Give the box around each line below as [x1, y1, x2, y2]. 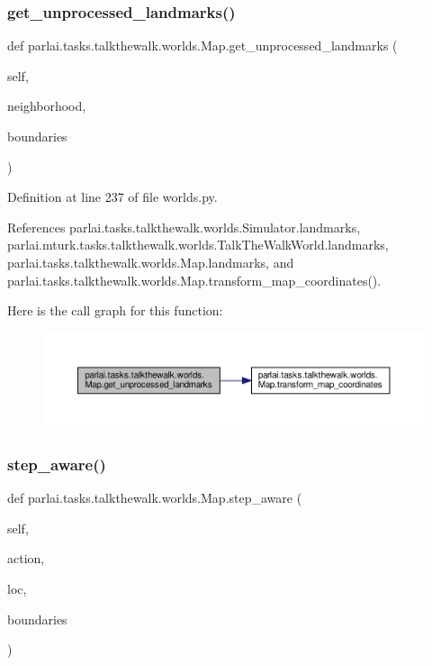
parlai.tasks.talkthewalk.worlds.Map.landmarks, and [7, 252, 294, 271]
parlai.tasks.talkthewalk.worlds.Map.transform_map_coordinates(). [7, 270, 382, 289]
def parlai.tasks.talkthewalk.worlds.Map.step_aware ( [7, 488, 302, 507]
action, [7, 549, 45, 568]
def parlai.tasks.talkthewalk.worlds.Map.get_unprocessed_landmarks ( [7, 36, 398, 55]
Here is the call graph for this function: [7, 301, 223, 320]
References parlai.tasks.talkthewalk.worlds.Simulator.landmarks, [7, 217, 361, 236]
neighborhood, [7, 96, 86, 115]
